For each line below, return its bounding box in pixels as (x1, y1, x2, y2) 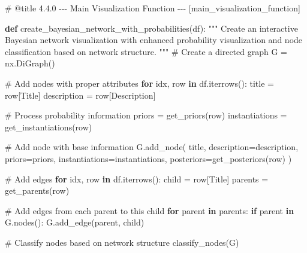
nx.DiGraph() (5, 57, 55, 69)
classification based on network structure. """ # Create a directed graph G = (5, 45, 287, 57)
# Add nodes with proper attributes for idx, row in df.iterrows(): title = (5, 77, 274, 89)
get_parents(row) (5, 184, 70, 197)
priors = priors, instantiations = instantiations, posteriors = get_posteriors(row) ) (5, 152, 292, 164)
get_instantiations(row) (5, 120, 92, 133)
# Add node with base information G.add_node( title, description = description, (5, 141, 299, 153)
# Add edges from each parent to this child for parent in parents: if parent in (5, 204, 294, 217)
